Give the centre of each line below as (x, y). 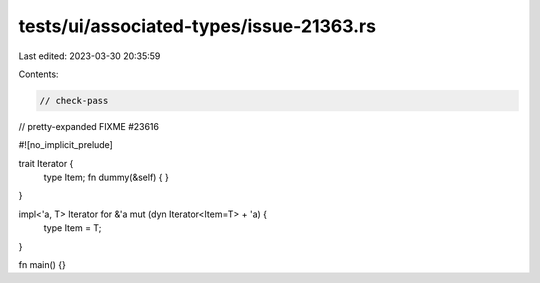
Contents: (38, 74)
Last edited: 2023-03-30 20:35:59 (89, 56)
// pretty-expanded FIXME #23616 (89, 126)
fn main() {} (42, 265)
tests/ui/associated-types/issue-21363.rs (197, 26)
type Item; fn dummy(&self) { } (106, 177)
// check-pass (74, 100)
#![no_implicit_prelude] (66, 145)
